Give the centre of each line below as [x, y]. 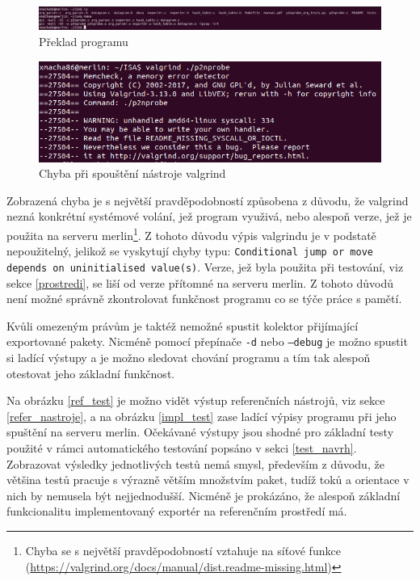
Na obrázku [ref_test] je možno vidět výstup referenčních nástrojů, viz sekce [196, 400]
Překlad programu [84, 41]
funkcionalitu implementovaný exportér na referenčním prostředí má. [177, 511]
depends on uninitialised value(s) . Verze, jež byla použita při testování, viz [205, 266]
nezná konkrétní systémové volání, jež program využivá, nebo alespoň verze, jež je [209, 216]
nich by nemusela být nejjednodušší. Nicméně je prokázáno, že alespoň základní [204, 495]
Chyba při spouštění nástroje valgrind [132, 173]
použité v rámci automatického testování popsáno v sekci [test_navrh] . [182, 447]
